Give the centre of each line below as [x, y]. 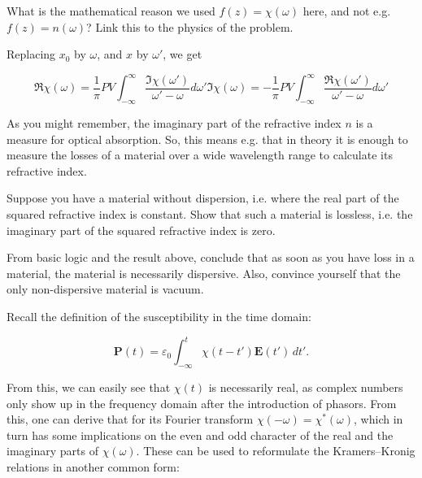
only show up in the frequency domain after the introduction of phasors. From [202, 403]
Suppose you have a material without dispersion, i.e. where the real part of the [203, 198]
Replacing [31, 54]
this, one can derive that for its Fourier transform [130, 419]
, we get [183, 54]
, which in [378, 419]
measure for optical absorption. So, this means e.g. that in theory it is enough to [207, 139]
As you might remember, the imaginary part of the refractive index [174, 123]
